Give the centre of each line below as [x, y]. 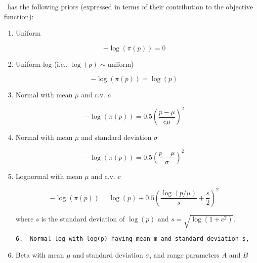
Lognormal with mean [49, 176]
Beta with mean [40, 255]
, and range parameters [184, 255]
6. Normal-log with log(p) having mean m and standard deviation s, [132, 239]
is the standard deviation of [83, 218]
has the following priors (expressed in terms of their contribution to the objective [130, 6]
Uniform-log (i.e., [42, 64]
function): [19, 16]
